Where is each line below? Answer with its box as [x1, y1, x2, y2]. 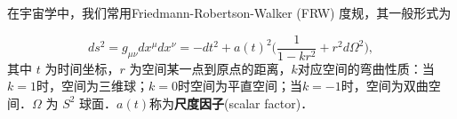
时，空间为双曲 [341, 76, 429, 95]
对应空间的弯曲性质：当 [297, 59, 435, 77]
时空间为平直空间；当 [177, 76, 302, 95]
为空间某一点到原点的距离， [129, 59, 292, 77]
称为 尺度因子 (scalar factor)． [149, 93, 314, 112]
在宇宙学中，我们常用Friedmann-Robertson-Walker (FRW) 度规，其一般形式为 [7, 4, 452, 21]
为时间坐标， [44, 59, 120, 77]
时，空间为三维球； [36, 76, 148, 95]
